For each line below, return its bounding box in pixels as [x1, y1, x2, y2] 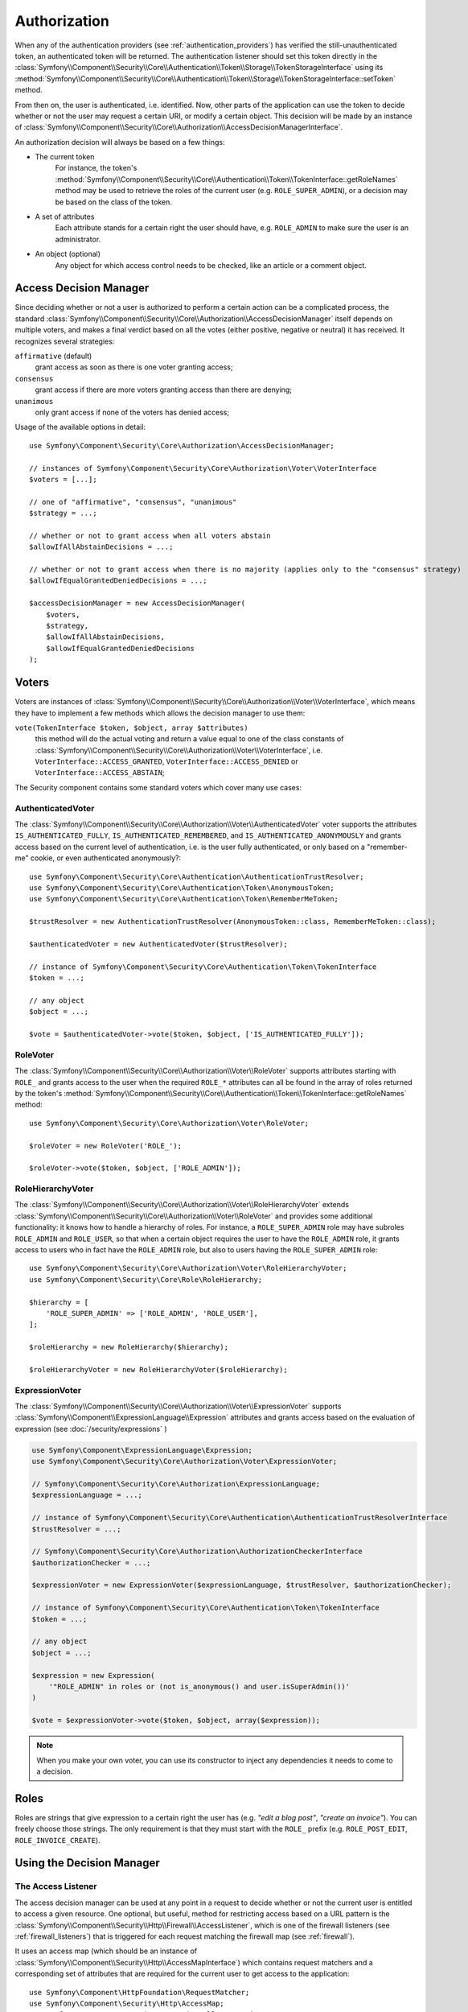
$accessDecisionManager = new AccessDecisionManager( [29, 599, 245, 608]
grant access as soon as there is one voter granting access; [35, 362, 233, 372]
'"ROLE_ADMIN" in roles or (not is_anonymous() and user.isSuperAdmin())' [48, 1682, 350, 1691]
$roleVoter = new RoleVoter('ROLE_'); [29, 1141, 183, 1150]
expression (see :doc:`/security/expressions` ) [14, 1424, 168, 1433]
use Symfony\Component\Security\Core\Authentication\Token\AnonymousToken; [29, 883, 335, 893]
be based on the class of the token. [55, 197, 172, 207]
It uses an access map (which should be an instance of [14, 1946, 198, 1956]
